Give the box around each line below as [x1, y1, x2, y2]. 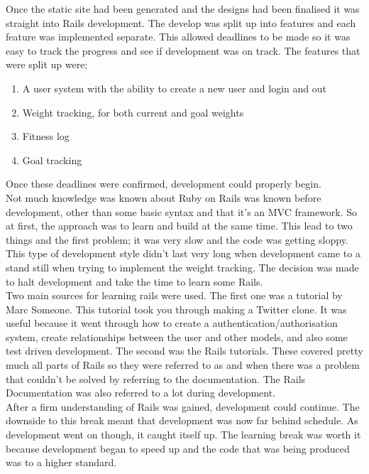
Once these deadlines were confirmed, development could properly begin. [6, 176, 321, 191]
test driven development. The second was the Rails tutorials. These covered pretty [6, 343, 363, 358]
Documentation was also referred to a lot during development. [6, 385, 276, 400]
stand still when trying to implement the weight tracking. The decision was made [6, 259, 359, 274]
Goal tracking [22, 152, 82, 167]
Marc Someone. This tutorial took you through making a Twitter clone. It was [6, 301, 347, 316]
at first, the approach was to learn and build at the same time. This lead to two [6, 218, 353, 233]
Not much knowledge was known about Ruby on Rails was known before [6, 190, 321, 205]
